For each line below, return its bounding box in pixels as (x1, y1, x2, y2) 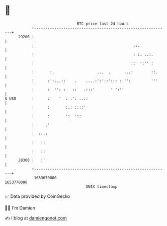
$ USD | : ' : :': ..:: (5, 96, 89, 101)
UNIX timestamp (86, 184, 118, 189)
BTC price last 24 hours (76, 21, 129, 26)
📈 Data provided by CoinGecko (5, 193, 70, 199)
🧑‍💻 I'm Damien (5, 205, 36, 211)
